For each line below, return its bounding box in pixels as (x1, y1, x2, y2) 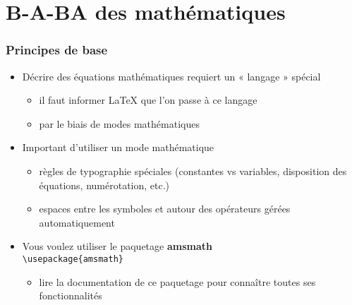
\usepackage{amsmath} (22, 253, 123, 264)
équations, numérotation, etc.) (39, 177, 170, 192)
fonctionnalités (39, 288, 102, 303)
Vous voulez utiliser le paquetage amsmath (22, 239, 212, 253)
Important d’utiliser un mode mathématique (22, 140, 214, 155)
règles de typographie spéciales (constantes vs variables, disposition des (39, 163, 347, 178)
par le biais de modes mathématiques (39, 116, 200, 131)
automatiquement (39, 215, 115, 229)
